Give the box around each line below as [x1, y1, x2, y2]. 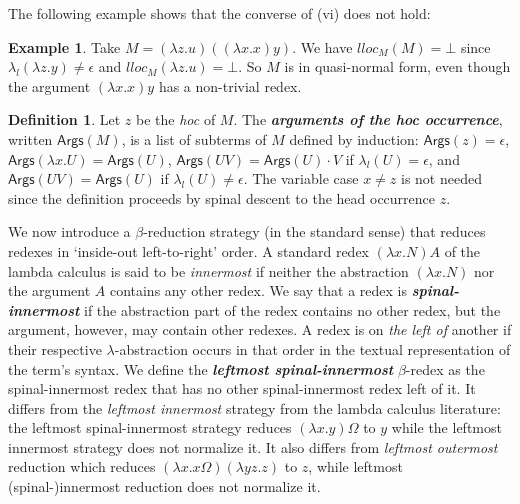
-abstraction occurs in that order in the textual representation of [114, 338, 511, 359]
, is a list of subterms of [121, 128, 267, 149]
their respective [8, 338, 102, 359]
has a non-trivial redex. [158, 75, 302, 96]
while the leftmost [391, 417, 502, 438]
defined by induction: [289, 128, 419, 149]
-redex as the [405, 358, 485, 379]
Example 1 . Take [8, 36, 121, 57]
